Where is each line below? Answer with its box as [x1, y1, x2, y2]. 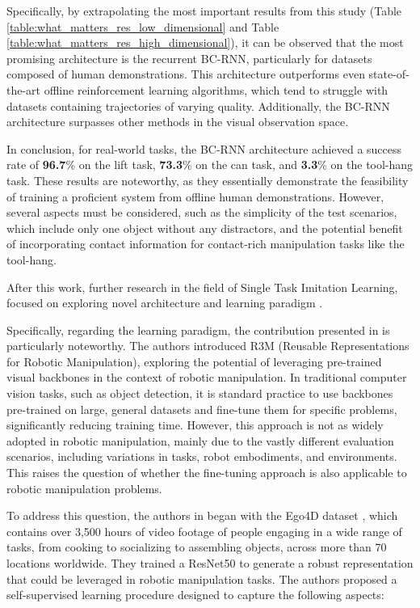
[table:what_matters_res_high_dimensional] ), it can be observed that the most [6, 34, 404, 51]
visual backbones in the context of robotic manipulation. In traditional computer [6, 369, 407, 386]
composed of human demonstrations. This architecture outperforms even [6, 65, 365, 82]
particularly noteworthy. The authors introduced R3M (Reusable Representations [6, 337, 409, 354]
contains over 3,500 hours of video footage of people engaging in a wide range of [6, 522, 402, 539]
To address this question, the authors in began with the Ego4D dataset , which [6, 507, 398, 524]
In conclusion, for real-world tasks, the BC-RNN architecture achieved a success [6, 140, 402, 157]
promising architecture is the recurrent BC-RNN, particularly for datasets [6, 49, 372, 66]
